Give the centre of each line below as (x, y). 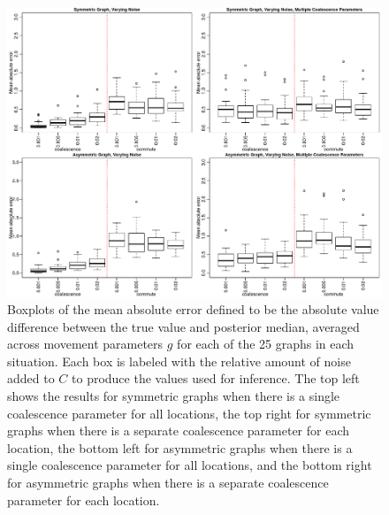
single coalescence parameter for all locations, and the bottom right (190, 465)
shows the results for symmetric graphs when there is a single (174, 396)
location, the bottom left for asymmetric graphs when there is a (180, 447)
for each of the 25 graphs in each (266, 344)
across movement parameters (85, 344)
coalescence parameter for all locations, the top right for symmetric (189, 413)
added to (31, 378)
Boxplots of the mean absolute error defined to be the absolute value (193, 309)
